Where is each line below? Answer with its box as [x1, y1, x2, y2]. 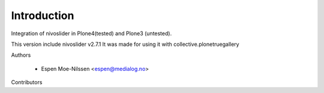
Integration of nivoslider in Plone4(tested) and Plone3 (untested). [11, 30, 172, 37]
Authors [11, 51, 31, 59]
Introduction [11, 9, 74, 22]
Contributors [11, 79, 43, 86]
